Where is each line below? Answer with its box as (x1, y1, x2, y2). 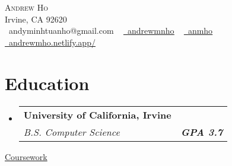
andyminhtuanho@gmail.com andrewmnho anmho (9, 24, 213, 37)
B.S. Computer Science (23, 124, 120, 139)
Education (5, 71, 90, 95)
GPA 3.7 (180, 124, 223, 139)
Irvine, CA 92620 (5, 12, 67, 25)
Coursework (5, 150, 47, 162)
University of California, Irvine (23, 107, 171, 122)
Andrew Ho (5, 1, 49, 13)
